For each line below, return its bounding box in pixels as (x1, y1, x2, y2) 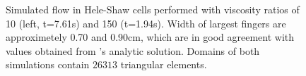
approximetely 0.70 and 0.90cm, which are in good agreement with (6, 30, 295, 44)
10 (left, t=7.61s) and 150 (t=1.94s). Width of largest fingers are (6, 15, 286, 30)
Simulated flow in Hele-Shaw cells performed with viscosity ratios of (6, 2, 300, 16)
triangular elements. (120, 57, 207, 72)
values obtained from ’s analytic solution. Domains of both (6, 43, 260, 58)
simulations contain (6, 57, 90, 72)
